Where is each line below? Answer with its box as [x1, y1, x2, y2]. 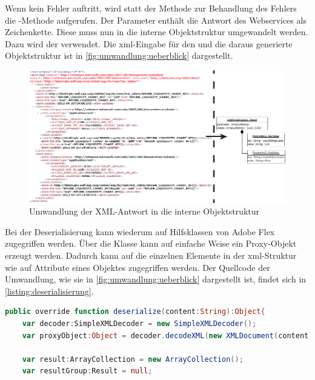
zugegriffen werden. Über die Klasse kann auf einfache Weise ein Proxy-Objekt [5, 237, 297, 250]
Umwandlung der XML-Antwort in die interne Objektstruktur [29, 205, 260, 218]
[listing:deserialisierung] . [5, 284, 94, 297]
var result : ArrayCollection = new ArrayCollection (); [22, 355, 244, 364]
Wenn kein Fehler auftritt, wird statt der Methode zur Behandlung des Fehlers [5, 2, 297, 14]
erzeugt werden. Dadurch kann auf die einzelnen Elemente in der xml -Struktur [5, 249, 297, 262]
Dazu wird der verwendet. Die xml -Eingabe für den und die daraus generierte [5, 37, 293, 50]
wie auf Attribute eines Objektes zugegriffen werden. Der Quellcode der [5, 261, 270, 273]
